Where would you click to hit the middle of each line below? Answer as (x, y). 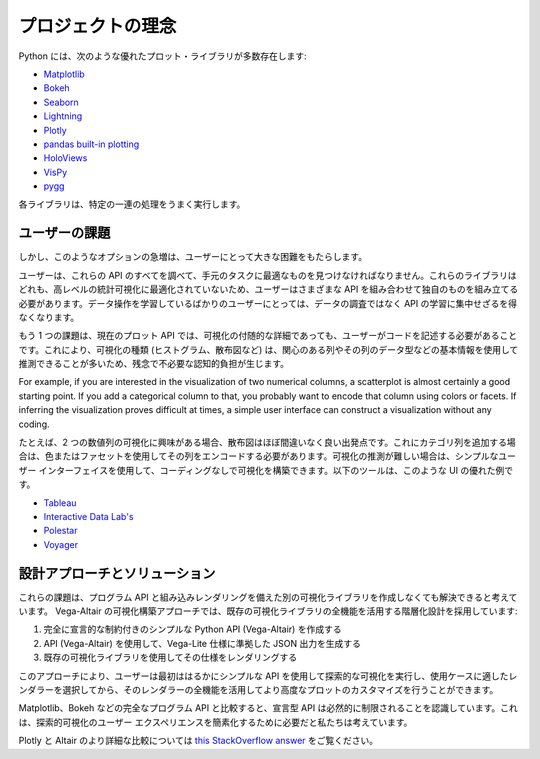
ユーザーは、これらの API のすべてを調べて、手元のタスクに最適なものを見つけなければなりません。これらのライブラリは (267, 275)
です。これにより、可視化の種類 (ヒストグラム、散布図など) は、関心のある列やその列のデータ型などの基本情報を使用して (268, 349)
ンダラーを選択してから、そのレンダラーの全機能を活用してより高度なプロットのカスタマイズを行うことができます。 (258, 690)
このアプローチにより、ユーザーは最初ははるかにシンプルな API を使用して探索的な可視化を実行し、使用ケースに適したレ (268, 676)
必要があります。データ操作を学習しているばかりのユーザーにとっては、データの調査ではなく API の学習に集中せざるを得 (268, 303)
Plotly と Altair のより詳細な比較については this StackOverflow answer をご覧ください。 (198, 741)
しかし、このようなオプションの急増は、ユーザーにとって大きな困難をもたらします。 (193, 257)
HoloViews (65, 158)
